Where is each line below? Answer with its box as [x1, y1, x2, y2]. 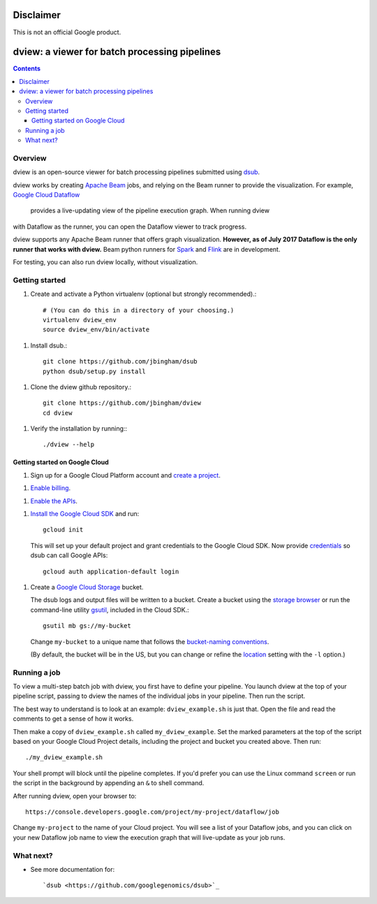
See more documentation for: [30, 865, 115, 873]
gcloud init [43, 526, 84, 534]
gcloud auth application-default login [43, 567, 179, 575]
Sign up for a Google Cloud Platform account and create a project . [30, 471, 221, 479]
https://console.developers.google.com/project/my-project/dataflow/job [25, 808, 279, 816]
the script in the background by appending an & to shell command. [13, 779, 205, 787]
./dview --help [43, 440, 95, 449]
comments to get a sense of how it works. [13, 715, 134, 723]
